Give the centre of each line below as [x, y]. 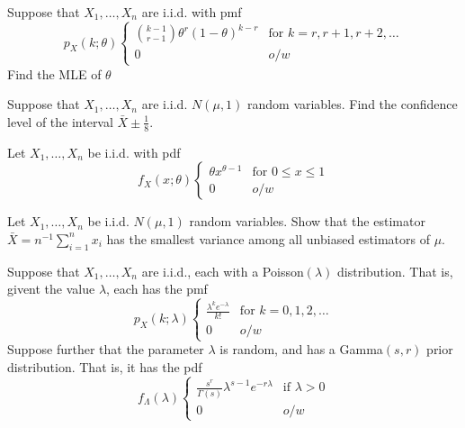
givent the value [51, 289]
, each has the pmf [157, 289]
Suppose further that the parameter [106, 349]
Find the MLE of [54, 73]
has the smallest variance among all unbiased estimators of [268, 238]
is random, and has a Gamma [301, 349]
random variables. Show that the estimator [307, 221]
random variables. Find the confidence [353, 104]
